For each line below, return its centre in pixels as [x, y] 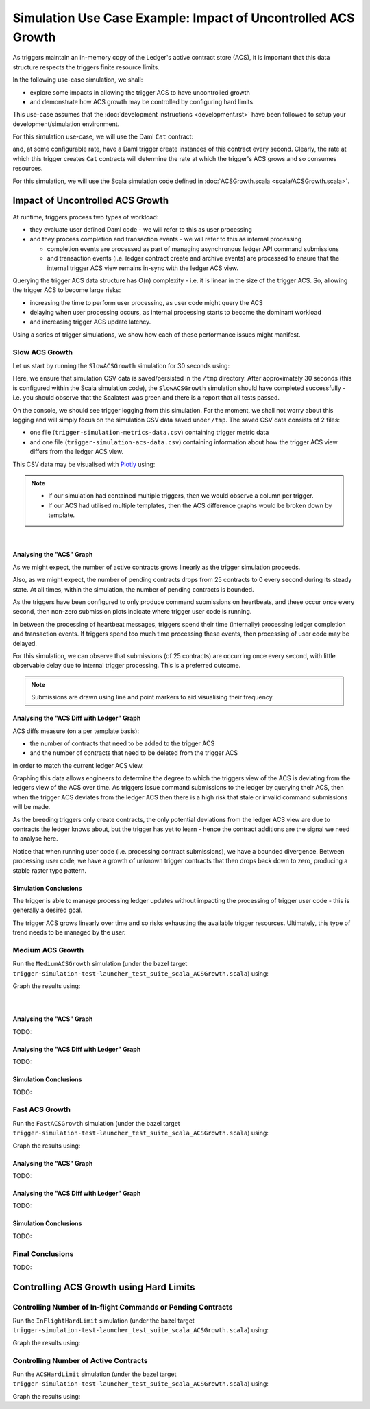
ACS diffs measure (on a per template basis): [76, 731]
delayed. [25, 643]
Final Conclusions [43, 1253]
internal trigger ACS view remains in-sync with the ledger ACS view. [143, 268]
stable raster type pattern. [50, 870]
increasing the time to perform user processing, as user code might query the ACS [146, 302]
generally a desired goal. [48, 910]
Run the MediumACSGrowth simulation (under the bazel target [100, 964]
